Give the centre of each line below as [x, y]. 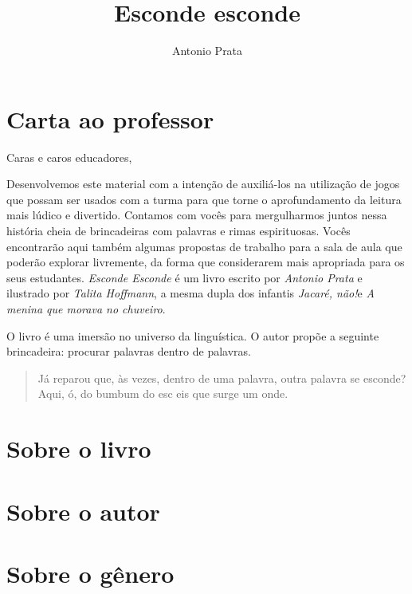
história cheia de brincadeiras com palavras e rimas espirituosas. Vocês [179, 231]
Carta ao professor [110, 118]
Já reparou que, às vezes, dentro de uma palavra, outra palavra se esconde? [222, 378]
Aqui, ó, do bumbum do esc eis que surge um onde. [163, 393]
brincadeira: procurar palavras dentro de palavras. [129, 351]
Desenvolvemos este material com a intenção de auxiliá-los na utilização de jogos [203, 184]
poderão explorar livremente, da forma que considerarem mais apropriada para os [206, 262]
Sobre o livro [79, 448]
